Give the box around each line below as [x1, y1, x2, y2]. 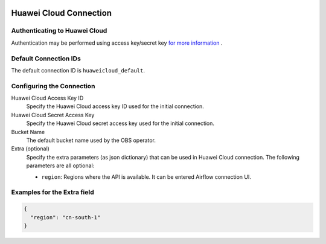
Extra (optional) [11, 145, 50, 152]
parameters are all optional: [26, 162, 95, 169]
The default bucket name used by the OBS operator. [26, 136, 156, 144]
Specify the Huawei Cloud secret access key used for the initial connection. [26, 120, 214, 127]
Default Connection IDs [11, 54, 81, 63]
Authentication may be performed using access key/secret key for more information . [11, 39, 223, 47]
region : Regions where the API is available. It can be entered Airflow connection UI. [41, 173, 252, 181]
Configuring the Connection [11, 82, 95, 90]
